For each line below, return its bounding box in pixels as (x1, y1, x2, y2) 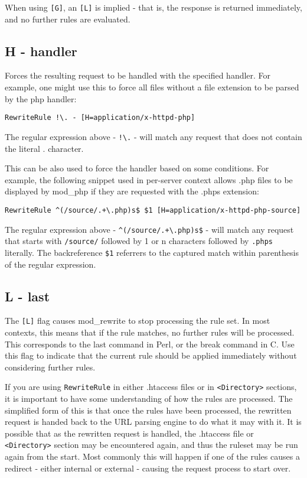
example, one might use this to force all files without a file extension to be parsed (5, 81, 299, 93)
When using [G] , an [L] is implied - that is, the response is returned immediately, (5, 1, 302, 13)
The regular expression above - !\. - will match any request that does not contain (5, 130, 302, 142)
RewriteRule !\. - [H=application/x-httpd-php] (5, 113, 195, 122)
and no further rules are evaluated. (5, 12, 130, 25)
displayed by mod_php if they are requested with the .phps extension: (5, 185, 259, 197)
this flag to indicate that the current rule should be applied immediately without (5, 349, 297, 362)
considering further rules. (5, 360, 96, 373)
